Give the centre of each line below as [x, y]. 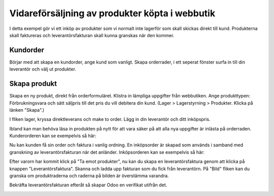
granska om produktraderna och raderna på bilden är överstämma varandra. [89, 176]
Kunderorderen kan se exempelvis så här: [53, 136]
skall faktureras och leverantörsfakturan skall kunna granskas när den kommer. [92, 35]
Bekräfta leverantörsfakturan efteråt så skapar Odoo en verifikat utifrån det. [88, 185]
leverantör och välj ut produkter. [43, 69]
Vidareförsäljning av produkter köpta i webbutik [112, 13]
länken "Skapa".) [27, 110]
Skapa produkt [33, 84]
